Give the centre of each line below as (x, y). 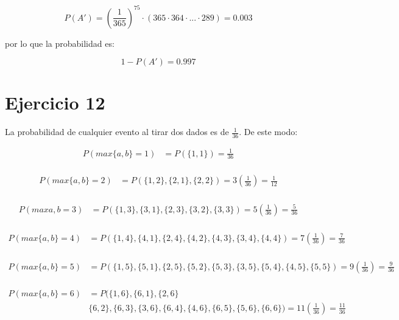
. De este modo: (268, 132)
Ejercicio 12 (55, 103)
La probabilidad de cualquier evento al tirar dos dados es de (117, 132)
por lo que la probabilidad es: (60, 43)
